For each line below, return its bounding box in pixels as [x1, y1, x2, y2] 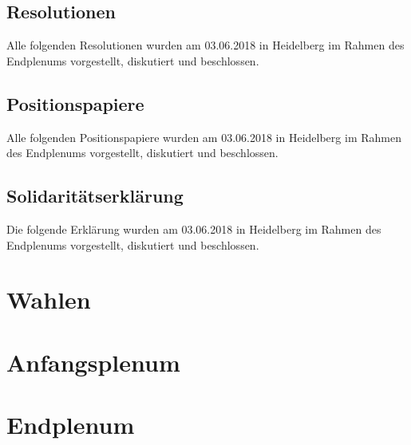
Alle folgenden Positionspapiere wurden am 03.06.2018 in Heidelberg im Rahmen [6, 128, 401, 145]
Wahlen [6, 283, 91, 316]
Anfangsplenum [6, 345, 180, 378]
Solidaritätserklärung [6, 183, 184, 208]
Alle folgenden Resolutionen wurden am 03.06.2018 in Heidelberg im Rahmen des [6, 37, 405, 53]
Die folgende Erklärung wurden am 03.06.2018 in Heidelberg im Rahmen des [6, 220, 381, 237]
